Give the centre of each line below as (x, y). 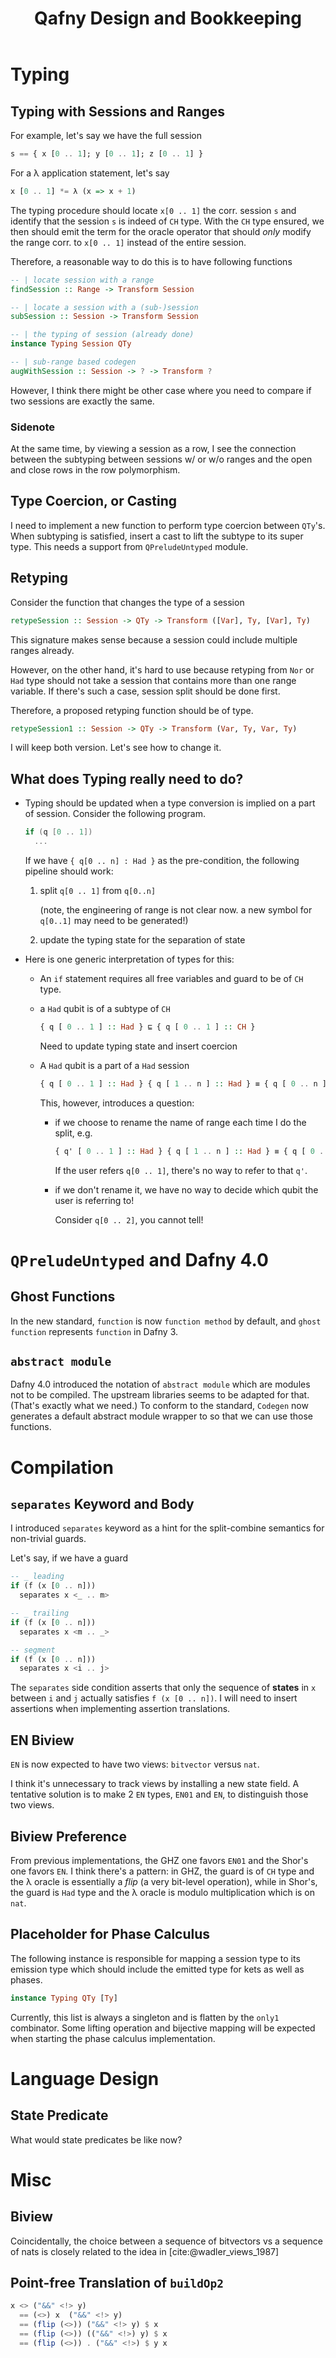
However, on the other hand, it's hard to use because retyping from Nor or (162, 669)
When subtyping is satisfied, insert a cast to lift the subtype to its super (157, 536)
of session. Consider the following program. (115, 814)
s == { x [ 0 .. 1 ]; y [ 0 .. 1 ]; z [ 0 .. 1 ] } (107, 154)
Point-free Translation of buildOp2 (117, 2283)
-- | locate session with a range (82, 280)
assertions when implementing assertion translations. (120, 1709)
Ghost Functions (63, 1297)
